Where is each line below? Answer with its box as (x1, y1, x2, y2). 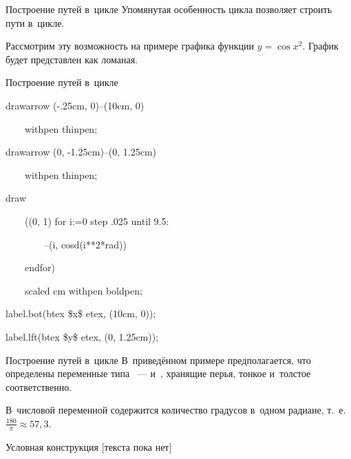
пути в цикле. (6, 15, 65, 30)
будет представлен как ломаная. (6, 52, 138, 66)
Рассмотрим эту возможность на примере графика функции (6, 39, 255, 53)
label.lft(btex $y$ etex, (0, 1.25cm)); (6, 329, 159, 343)
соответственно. (6, 379, 72, 394)
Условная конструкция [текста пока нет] (6, 439, 172, 453)
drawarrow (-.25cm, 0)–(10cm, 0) (6, 98, 145, 112)
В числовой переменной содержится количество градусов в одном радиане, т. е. (6, 403, 346, 417)
